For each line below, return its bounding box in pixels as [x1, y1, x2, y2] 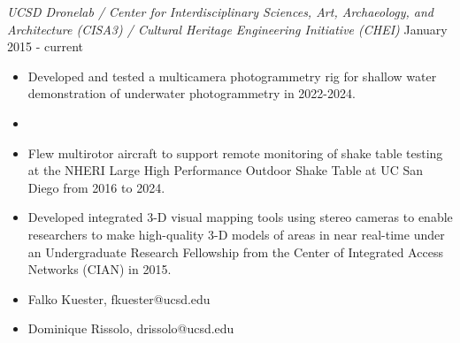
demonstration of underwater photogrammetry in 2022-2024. [27, 84, 356, 103]
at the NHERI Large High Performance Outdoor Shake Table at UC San [27, 161, 424, 179]
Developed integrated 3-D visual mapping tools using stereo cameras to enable [27, 208, 453, 226]
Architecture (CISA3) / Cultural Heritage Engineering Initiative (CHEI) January [7, 19, 448, 38]
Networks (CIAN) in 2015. [27, 260, 172, 278]
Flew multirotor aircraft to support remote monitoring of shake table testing [27, 143, 443, 162]
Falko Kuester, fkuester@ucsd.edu [27, 289, 211, 308]
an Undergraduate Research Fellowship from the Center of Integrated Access [27, 242, 443, 261]
